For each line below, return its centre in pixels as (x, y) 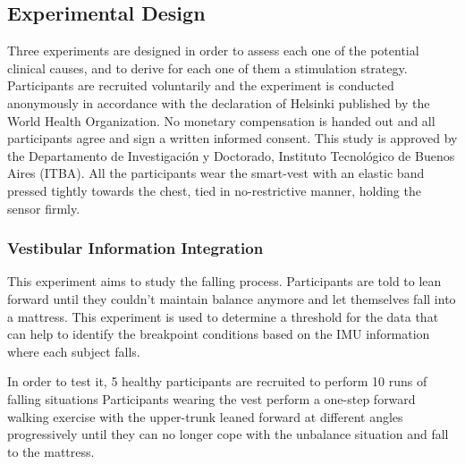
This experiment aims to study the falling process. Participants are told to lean (224, 281)
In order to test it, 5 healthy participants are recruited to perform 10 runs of (217, 381)
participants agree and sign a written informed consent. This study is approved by (232, 138)
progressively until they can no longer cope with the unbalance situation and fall (228, 434)
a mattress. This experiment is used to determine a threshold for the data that (223, 316)
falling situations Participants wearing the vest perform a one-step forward (211, 398)
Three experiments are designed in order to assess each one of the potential (213, 51)
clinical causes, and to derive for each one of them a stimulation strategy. (207, 67)
